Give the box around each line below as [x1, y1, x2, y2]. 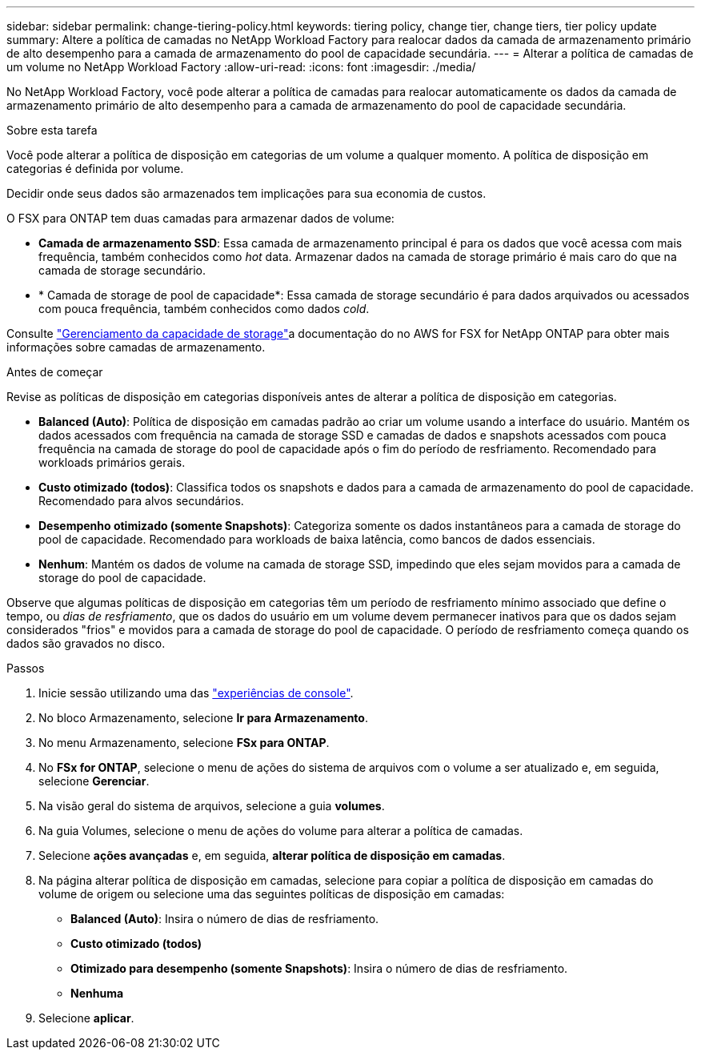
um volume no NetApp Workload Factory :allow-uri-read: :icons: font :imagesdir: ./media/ [6, 60, 476, 74]
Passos [6, 661, 45, 675]
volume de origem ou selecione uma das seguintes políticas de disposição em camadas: [38, 887, 505, 901]
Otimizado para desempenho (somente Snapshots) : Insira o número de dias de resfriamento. [70, 962, 568, 975]
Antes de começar [6, 365, 103, 379]
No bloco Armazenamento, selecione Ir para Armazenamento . [38, 711, 368, 725]
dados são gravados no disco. [6, 636, 166, 650]
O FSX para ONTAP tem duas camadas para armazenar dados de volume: [6, 211, 395, 225]
